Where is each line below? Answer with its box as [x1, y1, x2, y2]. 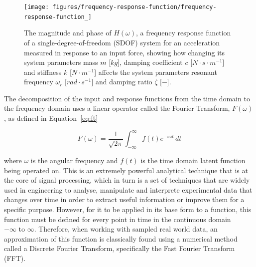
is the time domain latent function [140, 155, 246, 165]
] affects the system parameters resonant [94, 66, 217, 77]
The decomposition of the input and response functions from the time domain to [4, 93, 250, 103]
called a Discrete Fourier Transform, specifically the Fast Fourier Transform [4, 243, 235, 254]
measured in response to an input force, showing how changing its [24, 47, 225, 57]
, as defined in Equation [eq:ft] [4, 113, 98, 123]
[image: [24, 3, 49, 10]
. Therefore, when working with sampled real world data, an [34, 224, 218, 234]
